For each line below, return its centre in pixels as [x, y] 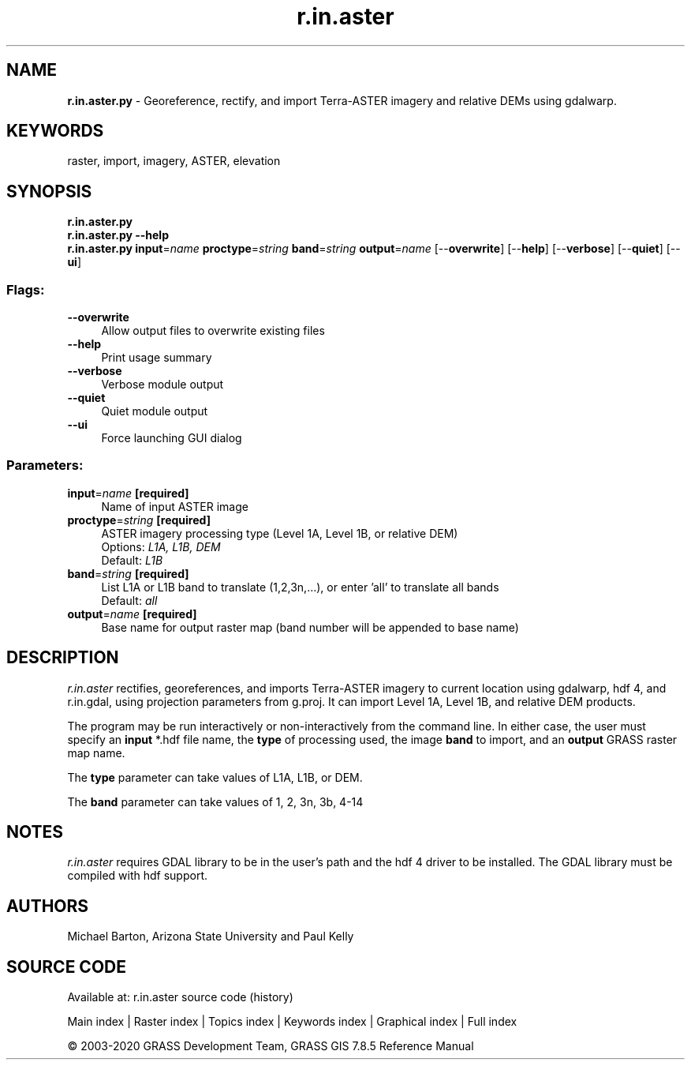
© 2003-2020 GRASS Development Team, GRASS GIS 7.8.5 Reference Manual [271, 1046]
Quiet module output [155, 411]
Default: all [129, 600]
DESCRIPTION [63, 658]
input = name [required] [128, 493]
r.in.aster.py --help [118, 235]
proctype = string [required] [139, 520]
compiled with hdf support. [137, 876]
